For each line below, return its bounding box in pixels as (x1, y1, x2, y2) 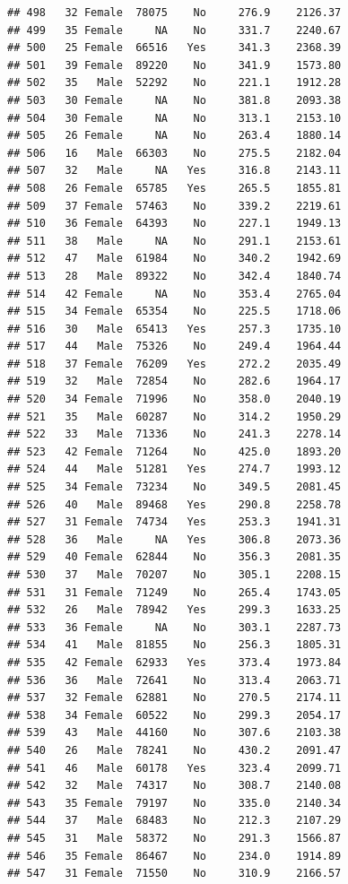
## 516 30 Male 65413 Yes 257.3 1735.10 (7, 322, 342, 335)
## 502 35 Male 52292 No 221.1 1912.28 (7, 76, 342, 90)
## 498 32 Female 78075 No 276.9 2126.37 (7, 6, 342, 19)
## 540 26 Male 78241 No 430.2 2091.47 (7, 743, 342, 757)
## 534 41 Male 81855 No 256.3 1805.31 (7, 638, 342, 652)
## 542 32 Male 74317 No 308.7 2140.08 (7, 779, 342, 793)
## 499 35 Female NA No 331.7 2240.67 (7, 23, 342, 37)
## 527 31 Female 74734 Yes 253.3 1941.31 (7, 516, 342, 529)
